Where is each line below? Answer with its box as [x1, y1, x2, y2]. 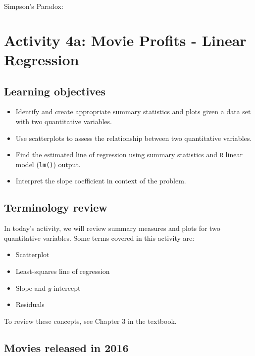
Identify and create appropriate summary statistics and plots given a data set [15, 106, 251, 117]
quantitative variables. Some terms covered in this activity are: [4, 232, 195, 243]
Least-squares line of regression [15, 266, 110, 276]
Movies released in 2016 [4, 340, 129, 355]
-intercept [51, 282, 81, 293]
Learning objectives [4, 83, 106, 98]
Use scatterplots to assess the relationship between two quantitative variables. [15, 133, 252, 143]
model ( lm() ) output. [15, 159, 81, 169]
